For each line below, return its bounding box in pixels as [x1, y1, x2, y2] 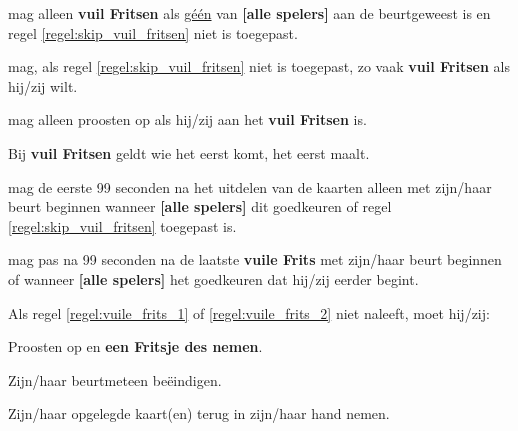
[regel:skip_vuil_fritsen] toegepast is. [8, 215, 237, 236]
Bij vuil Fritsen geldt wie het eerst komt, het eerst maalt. [8, 142, 370, 163]
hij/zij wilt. [8, 75, 78, 96]
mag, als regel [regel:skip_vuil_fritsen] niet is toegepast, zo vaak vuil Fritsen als [8, 56, 510, 77]
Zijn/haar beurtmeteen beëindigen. [8, 369, 222, 390]
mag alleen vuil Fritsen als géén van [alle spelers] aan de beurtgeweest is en [8, 3, 491, 23]
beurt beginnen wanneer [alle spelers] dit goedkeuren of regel [8, 196, 392, 217]
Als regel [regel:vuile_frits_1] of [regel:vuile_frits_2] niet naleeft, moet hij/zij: [8, 302, 490, 323]
